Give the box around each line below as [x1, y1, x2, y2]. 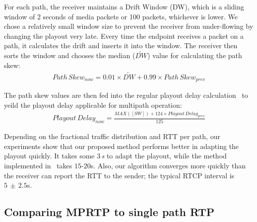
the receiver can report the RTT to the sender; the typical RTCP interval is [4, 170, 235, 180]
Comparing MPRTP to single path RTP [4, 204, 215, 220]
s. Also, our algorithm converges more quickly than [90, 160, 246, 171]
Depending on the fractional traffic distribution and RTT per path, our [4, 131, 220, 142]
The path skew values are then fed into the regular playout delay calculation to [4, 90, 248, 100]
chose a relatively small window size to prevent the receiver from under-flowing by [4, 21, 254, 31]
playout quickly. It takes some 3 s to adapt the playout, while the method [4, 150, 227, 161]
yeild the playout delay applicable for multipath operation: [4, 99, 182, 110]
